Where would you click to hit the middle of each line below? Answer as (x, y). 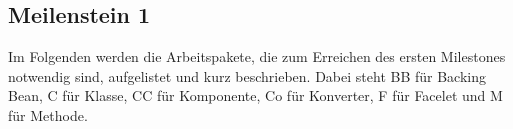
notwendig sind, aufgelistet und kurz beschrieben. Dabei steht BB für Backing (247, 75)
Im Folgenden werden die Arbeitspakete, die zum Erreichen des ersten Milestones (257, 56)
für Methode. (48, 114)
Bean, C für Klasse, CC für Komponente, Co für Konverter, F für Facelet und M (255, 95)
